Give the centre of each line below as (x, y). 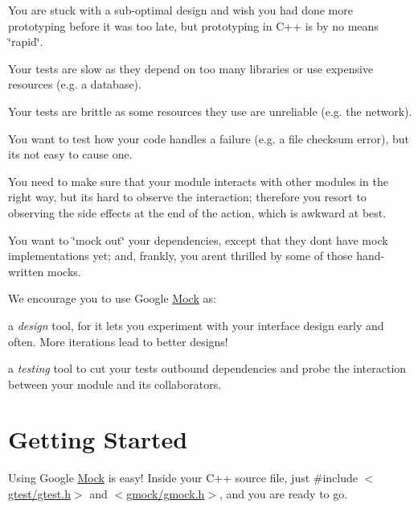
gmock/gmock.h (166, 494)
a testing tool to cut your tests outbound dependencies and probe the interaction (207, 368)
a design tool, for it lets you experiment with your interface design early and (196, 325)
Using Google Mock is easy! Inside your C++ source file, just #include (183, 478)
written (26, 271)
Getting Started (98, 439)
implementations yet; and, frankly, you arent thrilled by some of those (180, 256)
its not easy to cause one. (70, 154)
